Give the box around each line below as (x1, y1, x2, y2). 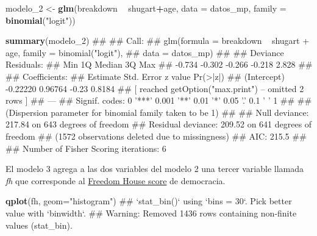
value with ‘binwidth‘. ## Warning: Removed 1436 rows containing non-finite (5, 206, 297, 219)
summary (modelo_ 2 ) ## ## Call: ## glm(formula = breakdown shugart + (5, 34, 310, 47)
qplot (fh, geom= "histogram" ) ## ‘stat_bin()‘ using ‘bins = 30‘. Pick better (5, 195, 292, 207)
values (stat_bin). (5, 218, 73, 231)
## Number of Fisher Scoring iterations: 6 (5, 141, 166, 154)
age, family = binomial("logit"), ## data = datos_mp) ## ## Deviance (5, 46, 284, 59)
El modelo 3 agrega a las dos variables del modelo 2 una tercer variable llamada (5, 162, 304, 175)
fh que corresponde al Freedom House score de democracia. (5, 174, 226, 187)
